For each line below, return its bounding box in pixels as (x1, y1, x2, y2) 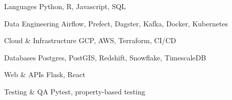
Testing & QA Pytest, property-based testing (4, 86, 145, 96)
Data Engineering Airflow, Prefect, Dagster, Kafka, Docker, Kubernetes (4, 18, 228, 28)
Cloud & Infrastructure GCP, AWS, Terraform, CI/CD (4, 35, 176, 46)
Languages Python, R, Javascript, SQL (4, 1, 126, 11)
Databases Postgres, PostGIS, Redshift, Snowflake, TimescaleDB (4, 52, 207, 62)
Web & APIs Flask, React (4, 69, 86, 80)
